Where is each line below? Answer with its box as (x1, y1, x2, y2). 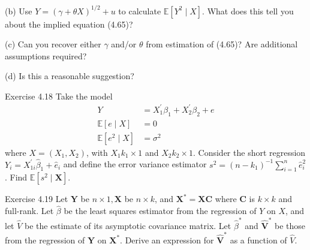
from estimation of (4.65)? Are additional (146, 38, 298, 50)
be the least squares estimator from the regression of (64, 204, 257, 217)
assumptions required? (5, 49, 87, 62)
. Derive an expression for (120, 233, 214, 246)
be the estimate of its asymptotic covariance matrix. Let (25, 219, 231, 231)
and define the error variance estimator (63, 158, 207, 170)
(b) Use (5, 4, 32, 17)
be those (275, 219, 306, 231)
